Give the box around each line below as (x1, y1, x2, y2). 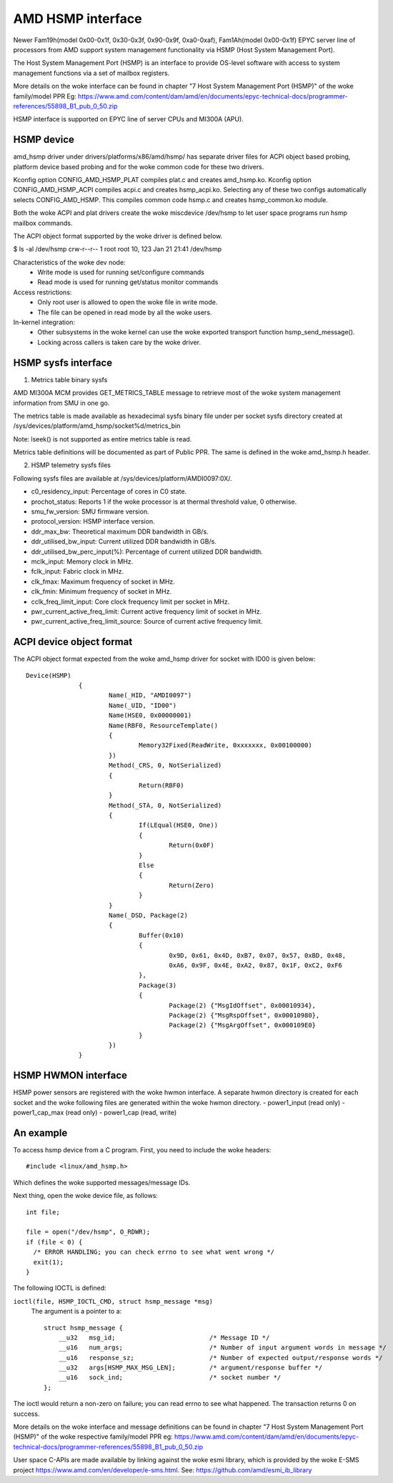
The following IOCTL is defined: (13, 1284, 106, 1292)
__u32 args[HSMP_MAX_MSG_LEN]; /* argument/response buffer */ (58, 1364, 323, 1372)
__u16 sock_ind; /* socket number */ (58, 1374, 282, 1382)
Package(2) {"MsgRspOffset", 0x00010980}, (169, 1011, 320, 1019)
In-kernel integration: (13, 318, 75, 326)
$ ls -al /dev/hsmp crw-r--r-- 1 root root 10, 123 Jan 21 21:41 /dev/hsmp (13, 245, 222, 254)
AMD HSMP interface (13, 11, 142, 26)
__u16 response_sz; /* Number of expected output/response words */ (58, 1354, 383, 1362)
